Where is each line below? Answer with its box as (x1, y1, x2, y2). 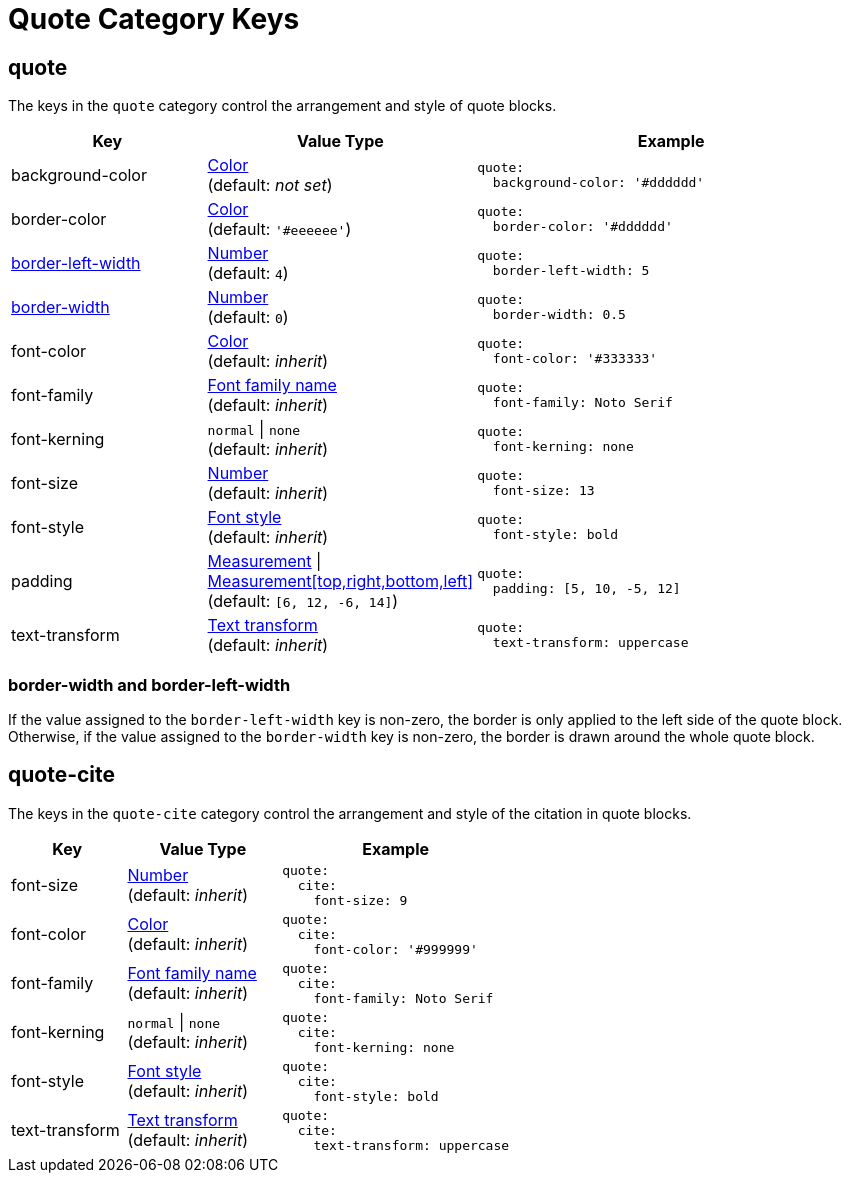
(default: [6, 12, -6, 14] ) (207, 591, 399, 612)
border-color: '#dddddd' (492, 219, 673, 235)
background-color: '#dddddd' (492, 175, 705, 191)
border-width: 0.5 (492, 307, 626, 323)
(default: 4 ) (207, 263, 289, 284)
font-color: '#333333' (492, 351, 658, 367)
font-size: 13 (492, 483, 595, 499)
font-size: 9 (313, 892, 408, 908)
